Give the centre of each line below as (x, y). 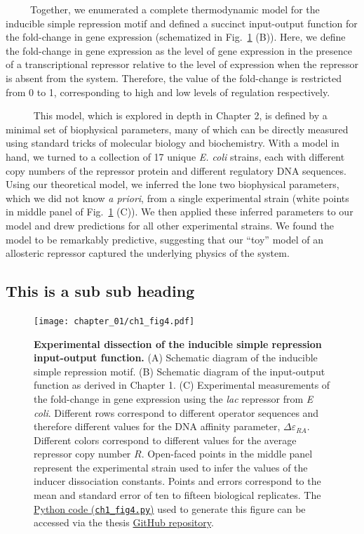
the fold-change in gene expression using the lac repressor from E (174, 398)
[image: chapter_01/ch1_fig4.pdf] (114, 321)
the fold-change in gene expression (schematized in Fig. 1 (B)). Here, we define (176, 37)
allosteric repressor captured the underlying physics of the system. (148, 253)
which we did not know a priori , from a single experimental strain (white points (177, 198)
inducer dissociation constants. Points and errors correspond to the (177, 481)
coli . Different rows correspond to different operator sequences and (176, 412)
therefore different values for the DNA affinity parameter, (157, 426)
